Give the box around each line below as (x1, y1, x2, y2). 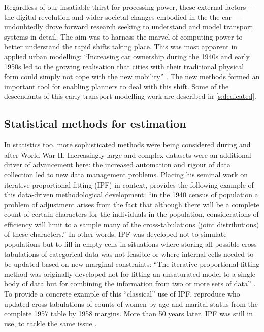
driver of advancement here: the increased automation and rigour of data (4, 159, 230, 170)
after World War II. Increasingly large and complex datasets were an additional (4, 149, 251, 160)
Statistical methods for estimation (4, 116, 186, 131)
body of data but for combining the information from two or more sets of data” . (4, 278, 256, 289)
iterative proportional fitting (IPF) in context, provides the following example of (4, 179, 254, 190)
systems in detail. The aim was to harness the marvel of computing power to (4, 31, 243, 42)
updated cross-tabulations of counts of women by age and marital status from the (4, 298, 258, 309)
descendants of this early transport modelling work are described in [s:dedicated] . (4, 91, 256, 101)
